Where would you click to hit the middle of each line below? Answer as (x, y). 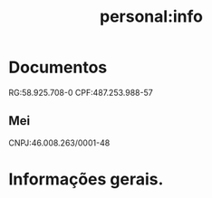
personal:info (151, 17)
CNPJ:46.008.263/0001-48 (59, 143)
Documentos (58, 67)
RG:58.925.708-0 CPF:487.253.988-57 (81, 92)
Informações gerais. (86, 179)
